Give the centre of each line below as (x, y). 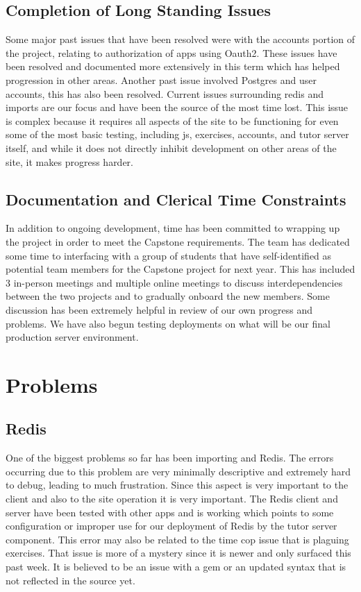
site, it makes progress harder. (70, 161)
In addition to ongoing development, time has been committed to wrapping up (173, 228)
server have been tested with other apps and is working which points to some (170, 512)
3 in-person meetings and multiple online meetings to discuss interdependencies (174, 282)
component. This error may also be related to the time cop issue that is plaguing (177, 539)
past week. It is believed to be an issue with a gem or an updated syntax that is (176, 567)
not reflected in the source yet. (70, 580)
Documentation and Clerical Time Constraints (176, 199)
